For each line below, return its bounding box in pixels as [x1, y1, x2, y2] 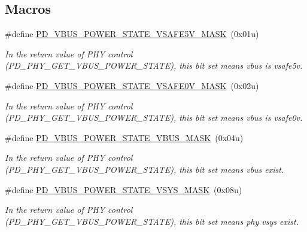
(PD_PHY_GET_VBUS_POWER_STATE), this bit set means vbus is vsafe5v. [5, 59, 303, 72]
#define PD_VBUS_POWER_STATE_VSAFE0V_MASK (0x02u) [5, 79, 259, 91]
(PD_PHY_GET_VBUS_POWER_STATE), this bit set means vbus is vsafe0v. [5, 111, 303, 124]
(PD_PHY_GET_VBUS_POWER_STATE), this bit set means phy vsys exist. [5, 215, 299, 227]
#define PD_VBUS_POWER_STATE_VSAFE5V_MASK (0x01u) [5, 28, 259, 40]
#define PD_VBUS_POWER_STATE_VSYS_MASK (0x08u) [5, 183, 242, 196]
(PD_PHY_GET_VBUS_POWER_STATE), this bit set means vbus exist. [5, 163, 284, 175]
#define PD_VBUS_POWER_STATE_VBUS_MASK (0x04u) [5, 131, 244, 144]
